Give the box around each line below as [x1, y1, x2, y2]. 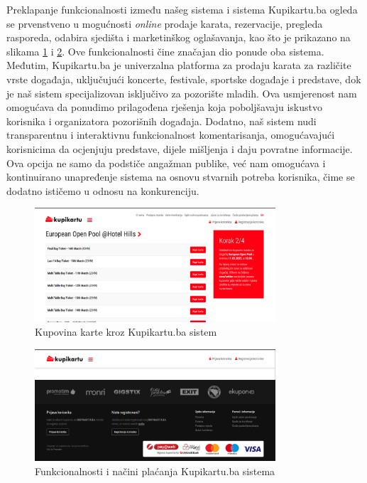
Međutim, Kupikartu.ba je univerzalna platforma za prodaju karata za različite [6, 58, 351, 73]
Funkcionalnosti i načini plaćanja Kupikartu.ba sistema [35, 464, 275, 479]
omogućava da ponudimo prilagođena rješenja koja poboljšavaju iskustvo [6, 100, 322, 115]
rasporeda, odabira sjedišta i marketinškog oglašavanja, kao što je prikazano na [6, 30, 351, 45]
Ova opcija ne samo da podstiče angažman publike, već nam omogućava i [6, 155, 326, 170]
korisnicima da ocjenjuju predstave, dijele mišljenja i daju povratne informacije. [6, 141, 353, 156]
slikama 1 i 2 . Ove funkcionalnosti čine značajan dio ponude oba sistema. [6, 43, 324, 58]
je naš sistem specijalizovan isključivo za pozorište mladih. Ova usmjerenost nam [6, 85, 357, 100]
